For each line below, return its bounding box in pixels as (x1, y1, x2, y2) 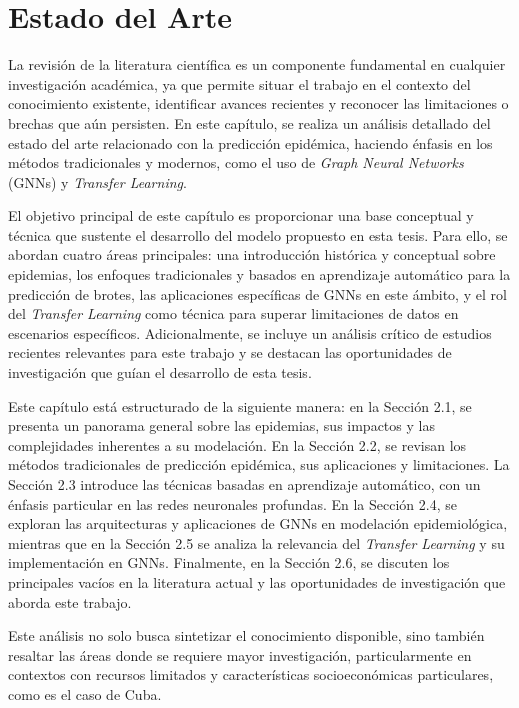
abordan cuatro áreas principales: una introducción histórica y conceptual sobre (8, 244, 496, 265)
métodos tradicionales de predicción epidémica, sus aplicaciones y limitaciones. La (8, 454, 510, 475)
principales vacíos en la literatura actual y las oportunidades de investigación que (8, 571, 506, 592)
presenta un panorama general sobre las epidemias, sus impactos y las (8, 415, 435, 436)
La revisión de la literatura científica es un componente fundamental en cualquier (8, 54, 506, 75)
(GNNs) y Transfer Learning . (8, 171, 187, 192)
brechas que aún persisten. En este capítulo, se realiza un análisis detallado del (8, 112, 491, 133)
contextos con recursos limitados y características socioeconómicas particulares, (8, 664, 494, 685)
